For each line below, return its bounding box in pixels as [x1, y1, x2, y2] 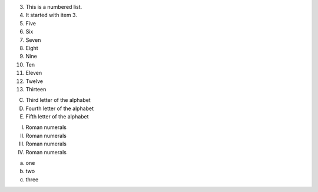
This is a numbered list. [25, 4, 82, 10]
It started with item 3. [25, 12, 78, 19]
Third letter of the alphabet [25, 97, 91, 104]
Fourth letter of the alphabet [25, 105, 94, 112]
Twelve [25, 77, 44, 85]
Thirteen [25, 85, 47, 92]
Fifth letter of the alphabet [25, 113, 89, 120]
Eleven [25, 69, 42, 77]
